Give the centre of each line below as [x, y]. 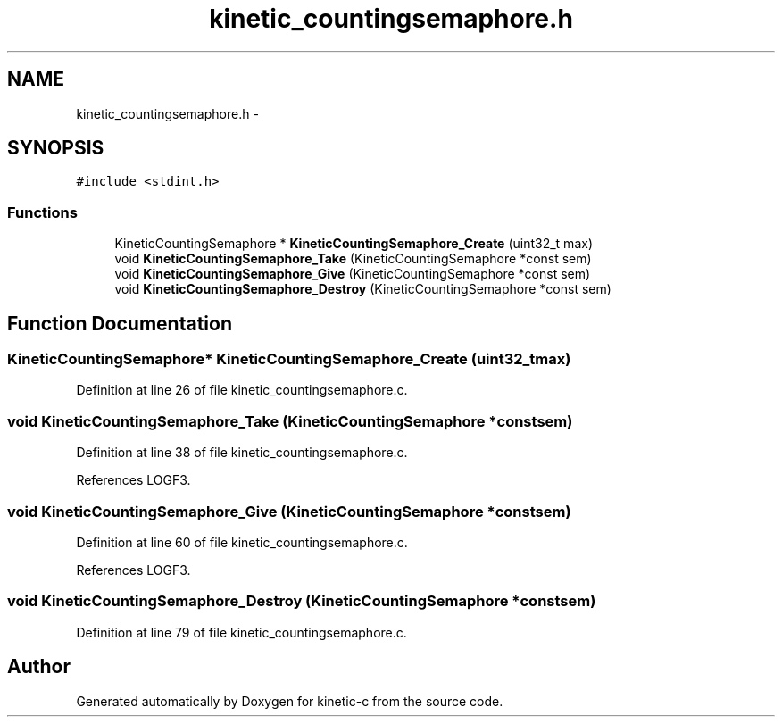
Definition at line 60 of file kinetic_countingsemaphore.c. [242, 542]
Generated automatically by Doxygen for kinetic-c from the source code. [290, 701]
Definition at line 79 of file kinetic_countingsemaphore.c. [241, 632]
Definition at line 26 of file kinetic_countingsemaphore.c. [242, 390]
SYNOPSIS [56, 148]
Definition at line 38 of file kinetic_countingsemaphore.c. [242, 453]
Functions [42, 212]
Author [39, 667]
